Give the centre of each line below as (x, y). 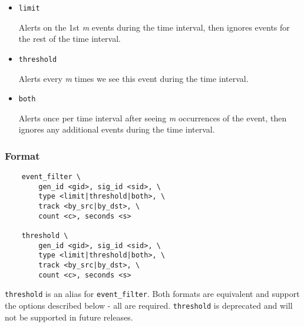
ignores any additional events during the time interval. (117, 129)
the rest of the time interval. (70, 39)
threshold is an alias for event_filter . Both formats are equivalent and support (152, 294)
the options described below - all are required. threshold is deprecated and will (149, 305)
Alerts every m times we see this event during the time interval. (133, 78)
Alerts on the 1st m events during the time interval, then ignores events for (154, 27)
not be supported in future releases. (69, 317)
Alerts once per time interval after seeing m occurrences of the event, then (153, 118)
